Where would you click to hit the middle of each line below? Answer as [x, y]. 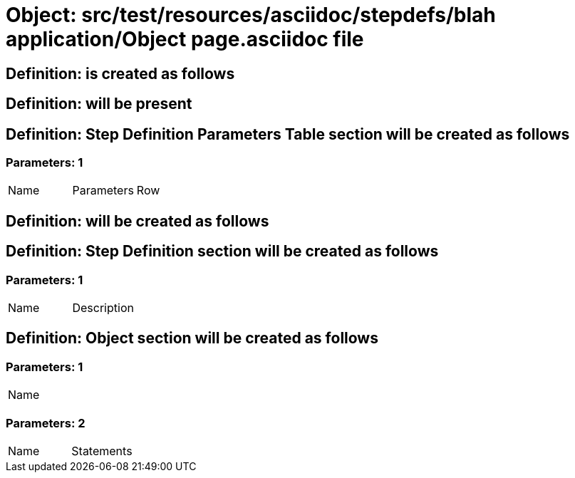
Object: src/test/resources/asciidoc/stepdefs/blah [251, 15]
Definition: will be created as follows [138, 221]
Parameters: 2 [46, 423]
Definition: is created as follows [120, 73]
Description [103, 308]
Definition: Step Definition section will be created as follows [222, 251]
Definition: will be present [99, 104]
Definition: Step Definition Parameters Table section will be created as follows [288, 134]
